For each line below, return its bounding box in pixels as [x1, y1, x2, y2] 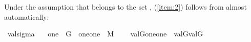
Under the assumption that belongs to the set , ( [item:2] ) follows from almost [4, 2, 247, 12]
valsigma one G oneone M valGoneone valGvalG [7, 28, 203, 39]
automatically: [4, 11, 49, 22]
